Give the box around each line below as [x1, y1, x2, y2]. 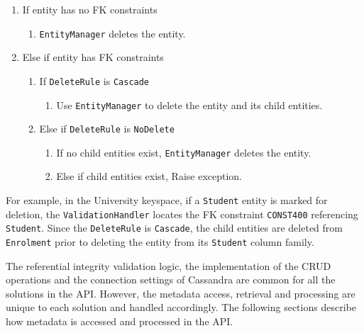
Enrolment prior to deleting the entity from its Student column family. [6, 235, 314, 249]
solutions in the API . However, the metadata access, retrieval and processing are [6, 286, 355, 300]
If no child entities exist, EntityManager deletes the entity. [56, 145, 311, 159]
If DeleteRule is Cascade [39, 73, 150, 88]
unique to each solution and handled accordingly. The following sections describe [6, 300, 356, 315]
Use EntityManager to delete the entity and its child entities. [56, 97, 323, 112]
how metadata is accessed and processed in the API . [6, 314, 233, 329]
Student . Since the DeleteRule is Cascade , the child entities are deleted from [6, 220, 343, 235]
